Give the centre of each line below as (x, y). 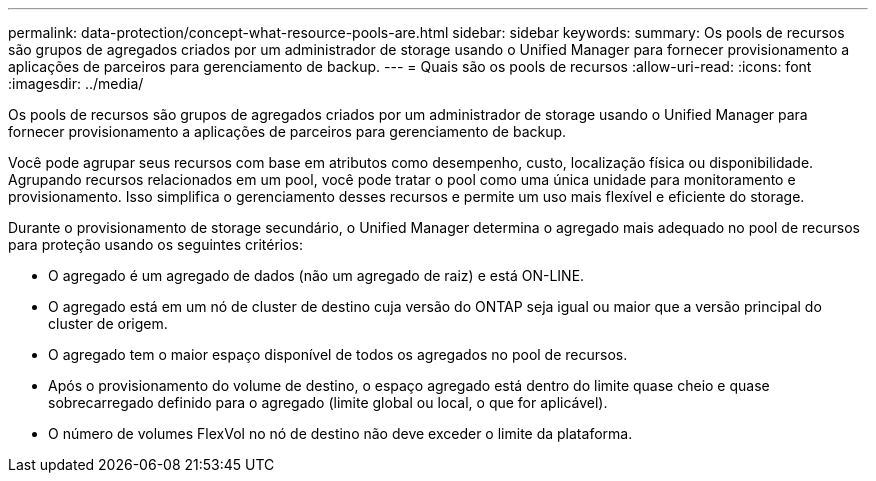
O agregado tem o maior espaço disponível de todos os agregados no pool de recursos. (338, 354)
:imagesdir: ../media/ (76, 83)
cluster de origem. (108, 323)
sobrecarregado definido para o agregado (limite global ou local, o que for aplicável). (328, 402)
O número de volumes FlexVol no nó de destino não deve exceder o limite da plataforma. (340, 433)
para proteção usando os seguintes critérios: (156, 244)
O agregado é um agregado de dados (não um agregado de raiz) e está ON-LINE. (316, 275)
